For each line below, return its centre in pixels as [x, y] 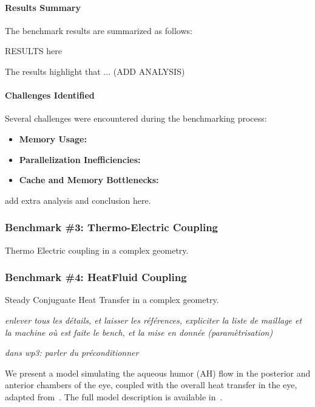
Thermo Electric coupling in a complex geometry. [97, 250]
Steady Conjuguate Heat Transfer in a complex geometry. [112, 300]
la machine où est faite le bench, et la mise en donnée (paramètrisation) [139, 332]
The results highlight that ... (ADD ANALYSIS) [95, 71]
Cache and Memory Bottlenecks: [89, 180]
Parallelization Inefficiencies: [80, 159]
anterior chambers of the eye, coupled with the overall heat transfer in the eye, [151, 385]
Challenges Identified [50, 95]
